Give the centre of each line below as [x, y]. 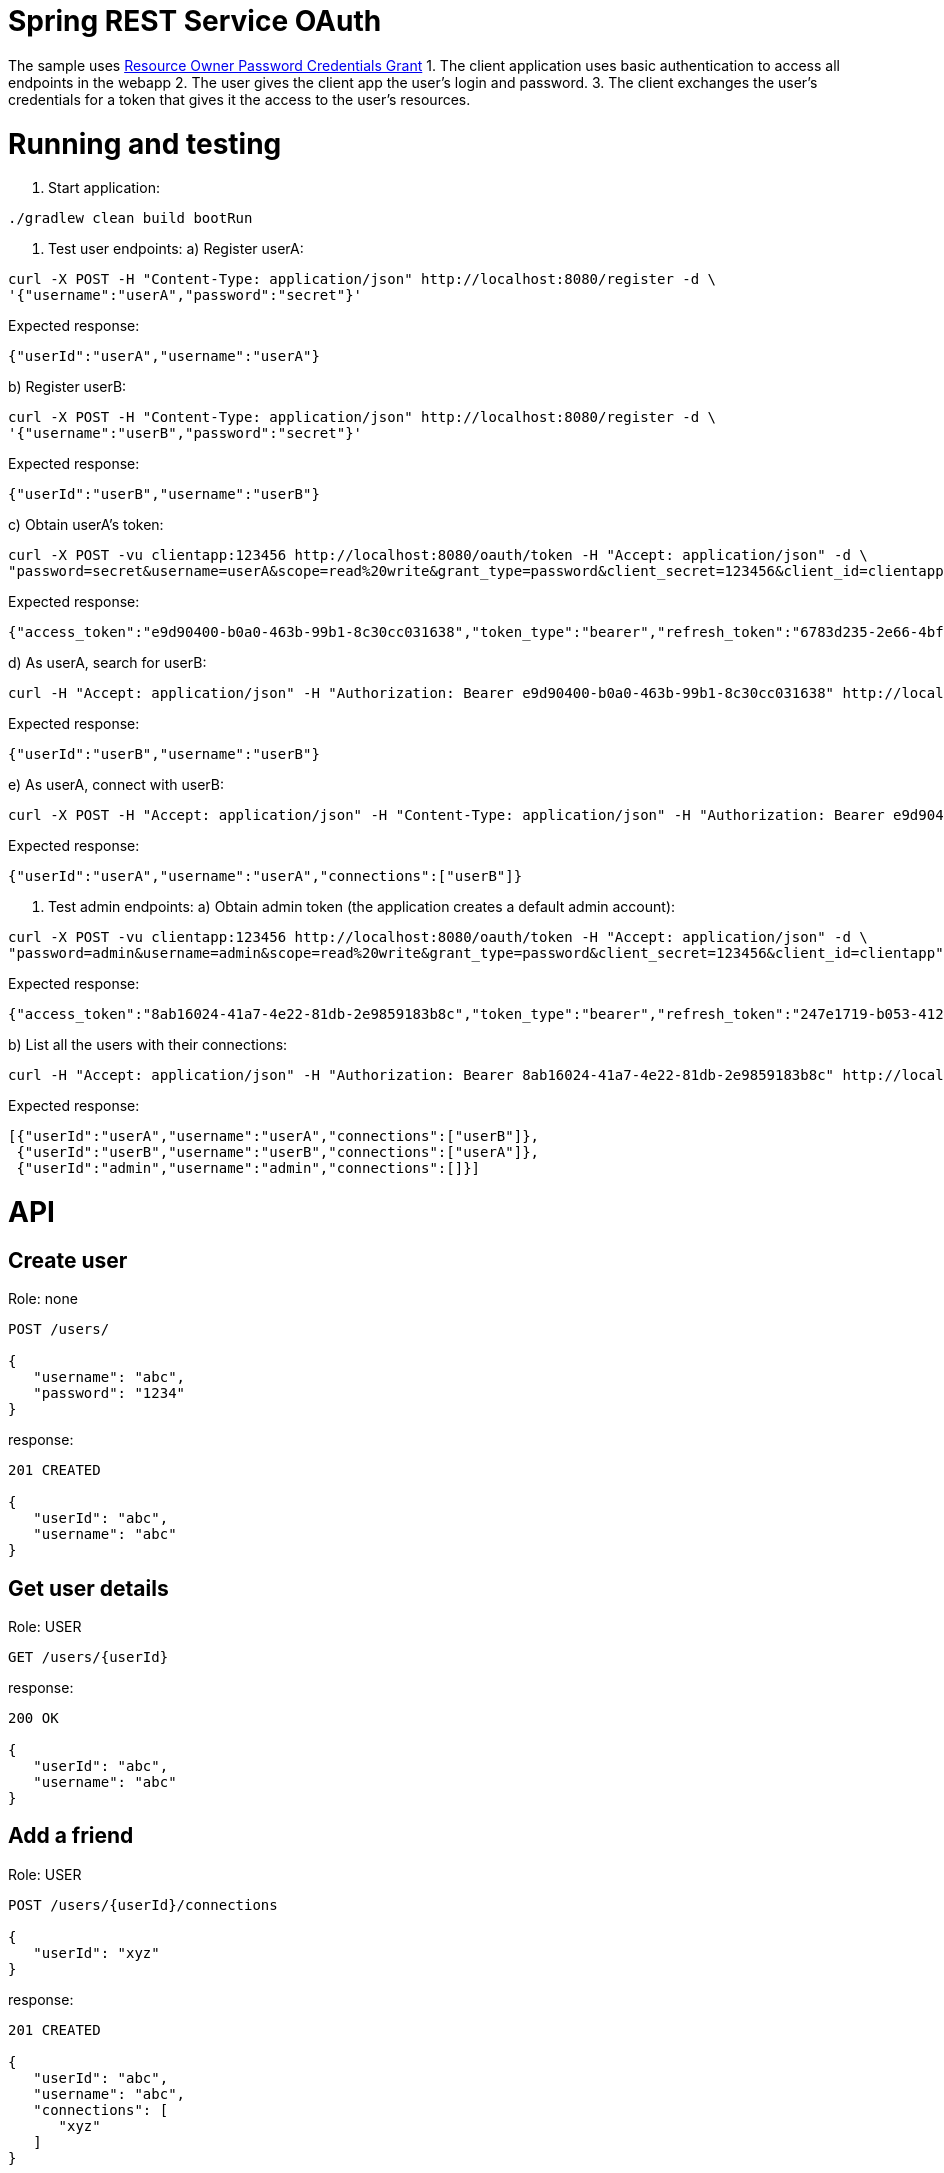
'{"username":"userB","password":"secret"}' [185, 433]
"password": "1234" [109, 1393]
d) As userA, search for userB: [107, 663]
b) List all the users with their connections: [148, 1045]
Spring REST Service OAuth [195, 21]
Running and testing [145, 143]
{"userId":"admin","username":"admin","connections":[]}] [248, 1168]
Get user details [88, 1588]
